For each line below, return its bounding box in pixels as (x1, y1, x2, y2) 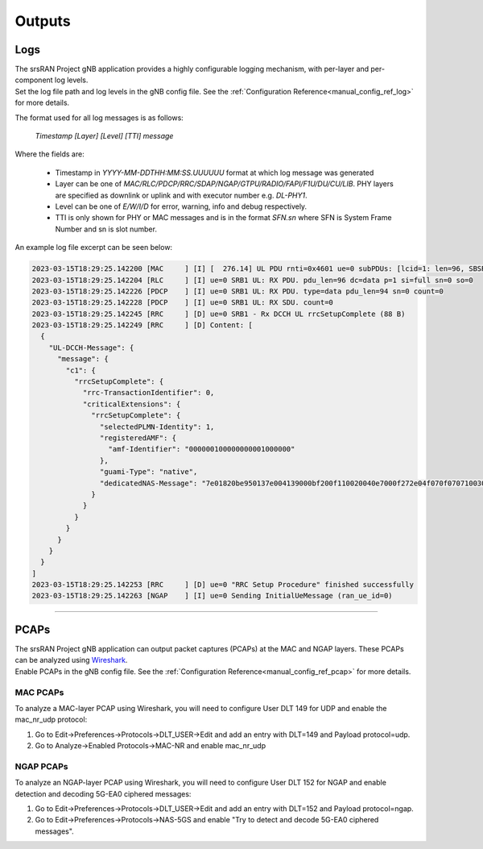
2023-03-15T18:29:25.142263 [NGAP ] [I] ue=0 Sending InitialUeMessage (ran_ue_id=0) (31, 591, 394, 601)
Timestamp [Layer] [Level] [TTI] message (35, 131, 174, 141)
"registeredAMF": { (99, 433, 177, 443)
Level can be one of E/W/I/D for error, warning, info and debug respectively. (55, 202, 308, 211)
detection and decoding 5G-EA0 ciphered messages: (14, 789, 192, 798)
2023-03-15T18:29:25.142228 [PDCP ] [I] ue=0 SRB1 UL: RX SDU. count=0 (31, 298, 334, 307)
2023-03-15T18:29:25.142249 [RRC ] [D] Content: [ (31, 321, 253, 330)
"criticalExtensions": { (82, 399, 181, 409)
